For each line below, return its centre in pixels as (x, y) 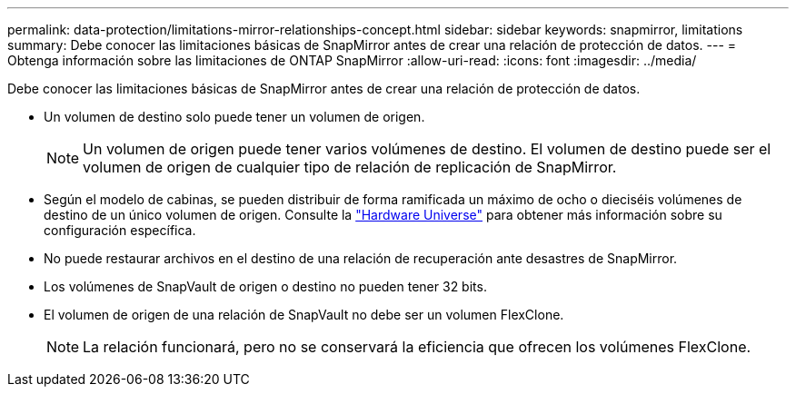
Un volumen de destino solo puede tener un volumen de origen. (234, 117)
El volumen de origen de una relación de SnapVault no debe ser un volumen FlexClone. (304, 315)
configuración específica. (120, 230)
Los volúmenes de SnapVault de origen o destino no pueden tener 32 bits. (265, 286)
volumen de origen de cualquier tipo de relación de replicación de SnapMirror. (350, 167)
